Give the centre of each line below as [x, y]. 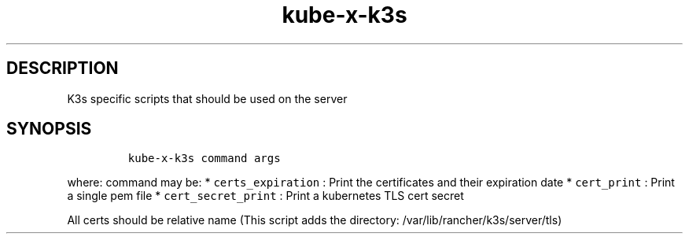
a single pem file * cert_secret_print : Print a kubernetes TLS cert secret [265, 196]
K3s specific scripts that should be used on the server [207, 98]
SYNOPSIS [49, 129]
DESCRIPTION [63, 68]
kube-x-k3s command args [204, 159]
